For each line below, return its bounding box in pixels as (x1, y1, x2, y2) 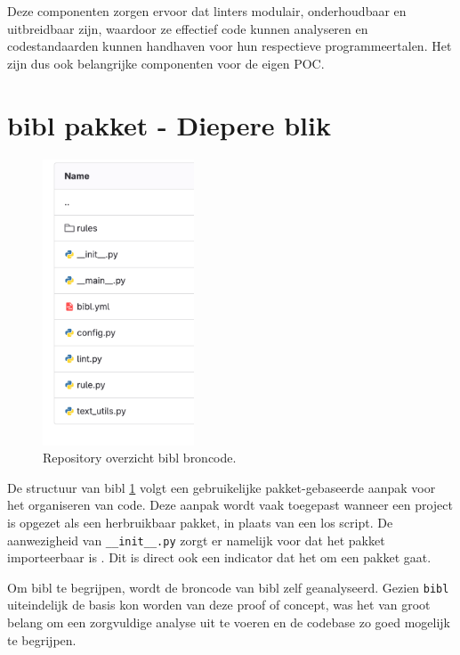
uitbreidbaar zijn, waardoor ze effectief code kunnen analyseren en (7, 19, 368, 37)
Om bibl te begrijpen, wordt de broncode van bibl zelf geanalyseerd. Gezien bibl (7, 577, 449, 596)
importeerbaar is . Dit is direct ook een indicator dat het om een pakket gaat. (7, 548, 432, 567)
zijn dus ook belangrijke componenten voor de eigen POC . (7, 53, 325, 72)
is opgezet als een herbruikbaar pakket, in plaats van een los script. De (7, 512, 393, 531)
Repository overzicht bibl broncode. (43, 448, 237, 467)
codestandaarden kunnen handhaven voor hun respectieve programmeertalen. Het (7, 37, 452, 55)
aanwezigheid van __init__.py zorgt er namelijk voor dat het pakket (7, 530, 385, 549)
